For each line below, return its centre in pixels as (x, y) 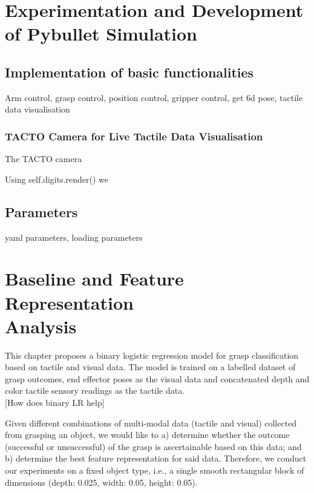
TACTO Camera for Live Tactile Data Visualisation (134, 136)
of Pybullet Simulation (101, 34)
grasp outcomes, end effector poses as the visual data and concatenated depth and (157, 378)
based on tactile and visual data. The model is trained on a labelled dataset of (150, 367)
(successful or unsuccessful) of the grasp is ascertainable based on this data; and (153, 446)
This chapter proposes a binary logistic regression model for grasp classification (152, 355)
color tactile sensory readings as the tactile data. (95, 390)
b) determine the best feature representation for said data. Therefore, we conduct (156, 458)
